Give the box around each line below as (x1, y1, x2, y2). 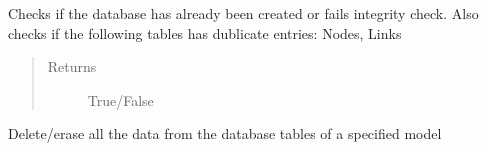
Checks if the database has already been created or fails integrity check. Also (8, 3, 479, 23)
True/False (87, 89, 154, 110)
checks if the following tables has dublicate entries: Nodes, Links (8, 22, 402, 43)
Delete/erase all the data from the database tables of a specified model (8, 123, 442, 144)
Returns (47, 56, 97, 77)
